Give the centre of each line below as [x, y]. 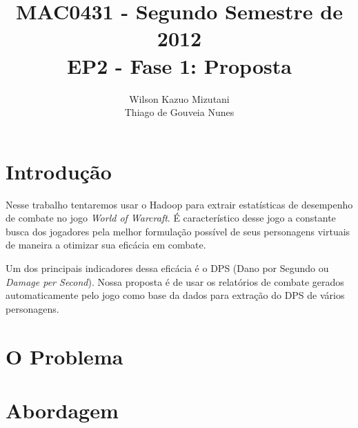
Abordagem [62, 410]
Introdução [59, 171]
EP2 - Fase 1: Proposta [179, 65]
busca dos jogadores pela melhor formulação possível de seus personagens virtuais [178, 231]
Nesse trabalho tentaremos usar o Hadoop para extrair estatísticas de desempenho [179, 204]
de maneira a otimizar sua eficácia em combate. [106, 245]
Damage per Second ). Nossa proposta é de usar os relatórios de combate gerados [175, 281]
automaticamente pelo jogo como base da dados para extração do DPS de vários [175, 295]
